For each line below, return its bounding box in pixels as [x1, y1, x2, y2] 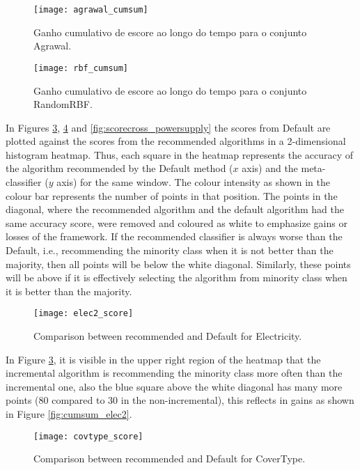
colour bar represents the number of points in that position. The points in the [6, 188, 338, 203]
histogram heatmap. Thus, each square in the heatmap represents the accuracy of [6, 147, 354, 162]
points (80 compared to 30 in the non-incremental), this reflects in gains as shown [6, 393, 354, 407]
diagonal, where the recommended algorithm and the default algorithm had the [6, 202, 344, 217]
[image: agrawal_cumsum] [33, 5, 148, 15]
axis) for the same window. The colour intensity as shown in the [56, 175, 331, 189]
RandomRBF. [33, 97, 93, 111]
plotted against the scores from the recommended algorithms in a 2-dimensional [6, 134, 346, 148]
